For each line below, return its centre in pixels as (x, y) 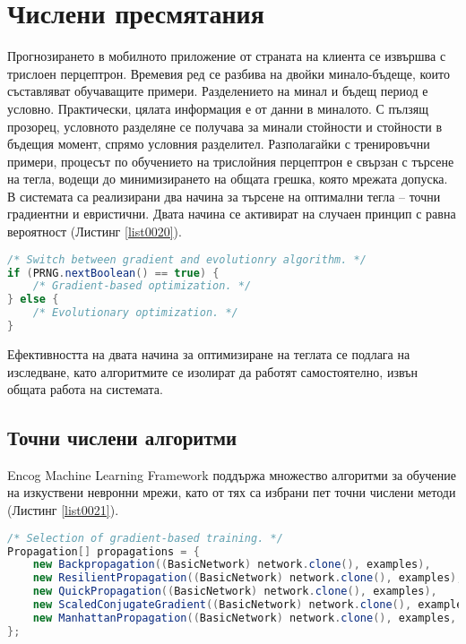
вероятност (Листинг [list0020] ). (95, 232)
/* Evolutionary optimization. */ (135, 313)
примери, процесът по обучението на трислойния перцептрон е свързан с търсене (231, 161)
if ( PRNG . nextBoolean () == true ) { (113, 273)
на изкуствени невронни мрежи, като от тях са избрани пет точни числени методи (232, 492)
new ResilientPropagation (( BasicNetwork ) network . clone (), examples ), (248, 578)
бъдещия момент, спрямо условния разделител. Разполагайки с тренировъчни (219, 144)
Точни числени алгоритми (122, 438)
